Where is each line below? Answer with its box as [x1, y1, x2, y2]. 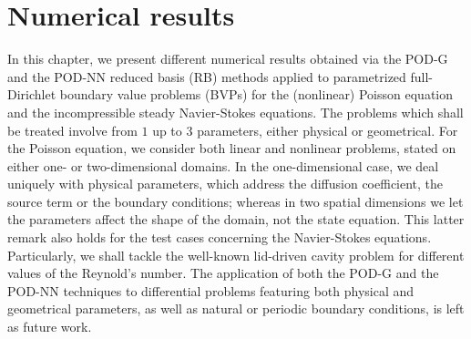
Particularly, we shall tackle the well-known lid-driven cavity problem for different [7, 245, 465, 264]
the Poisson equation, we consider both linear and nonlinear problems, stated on [7, 139, 456, 158]
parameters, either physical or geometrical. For [197, 120, 458, 139]
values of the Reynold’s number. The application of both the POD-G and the [7, 263, 439, 282]
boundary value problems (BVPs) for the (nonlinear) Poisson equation [59, 85, 454, 104]
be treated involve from [7, 120, 138, 139]
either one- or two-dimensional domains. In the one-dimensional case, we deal [7, 156, 439, 175]
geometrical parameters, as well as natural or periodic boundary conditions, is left [7, 299, 465, 318]
